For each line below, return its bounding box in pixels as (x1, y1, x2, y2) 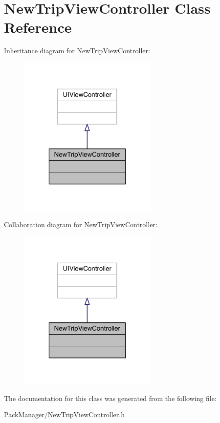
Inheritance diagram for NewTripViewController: (4, 45, 150, 56)
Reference (4, 17, 72, 37)
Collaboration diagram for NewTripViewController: (4, 219, 157, 229)
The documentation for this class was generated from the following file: (4, 393, 217, 403)
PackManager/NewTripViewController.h (4, 409, 125, 420)
